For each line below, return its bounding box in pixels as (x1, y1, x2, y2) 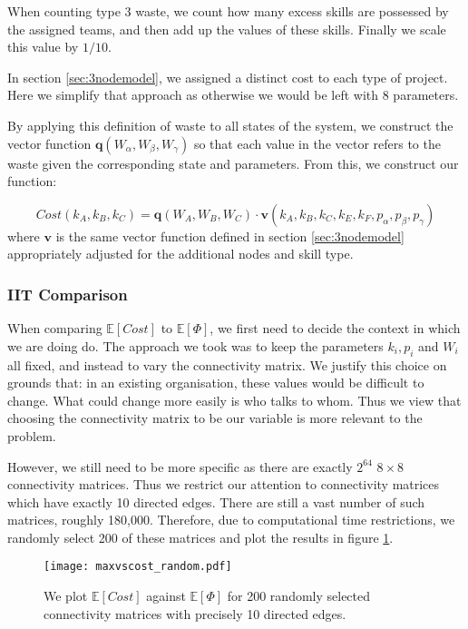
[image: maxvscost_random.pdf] (44, 560, 232, 574)
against (146, 586, 186, 605)
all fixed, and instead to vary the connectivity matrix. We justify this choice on (7, 355, 447, 374)
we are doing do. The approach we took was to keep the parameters (7, 336, 384, 355)
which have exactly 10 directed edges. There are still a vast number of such (7, 492, 425, 511)
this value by (7, 37, 79, 56)
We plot (44, 586, 88, 605)
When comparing (7, 319, 102, 338)
